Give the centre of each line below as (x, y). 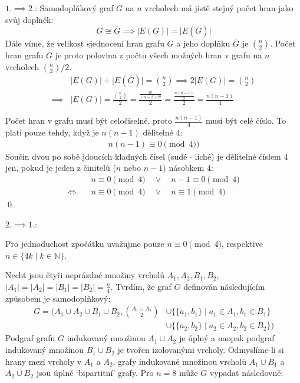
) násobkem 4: (188, 168)
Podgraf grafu (30, 338)
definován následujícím (224, 286)
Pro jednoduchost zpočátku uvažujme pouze (85, 244)
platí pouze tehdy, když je (52, 132)
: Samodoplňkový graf (74, 8)
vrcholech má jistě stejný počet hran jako (219, 8)
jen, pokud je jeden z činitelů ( (61, 168)
